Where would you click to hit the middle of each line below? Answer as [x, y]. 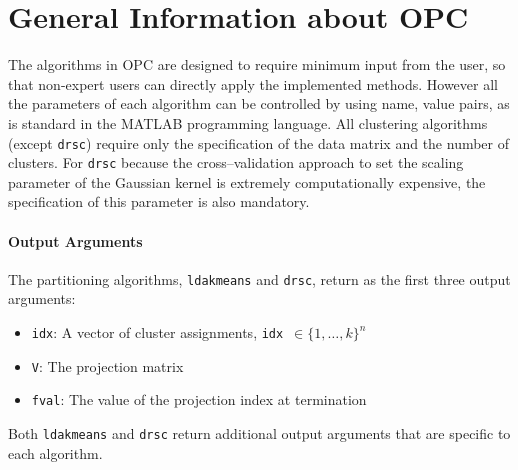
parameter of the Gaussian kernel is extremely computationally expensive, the [247, 181]
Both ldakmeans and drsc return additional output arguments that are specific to [259, 433]
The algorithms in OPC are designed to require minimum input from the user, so [257, 64]
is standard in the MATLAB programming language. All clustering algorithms [248, 122]
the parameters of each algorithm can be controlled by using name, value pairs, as [259, 103]
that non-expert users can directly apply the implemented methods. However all [253, 83]
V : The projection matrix [107, 365]
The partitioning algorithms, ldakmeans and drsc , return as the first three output [259, 278]
